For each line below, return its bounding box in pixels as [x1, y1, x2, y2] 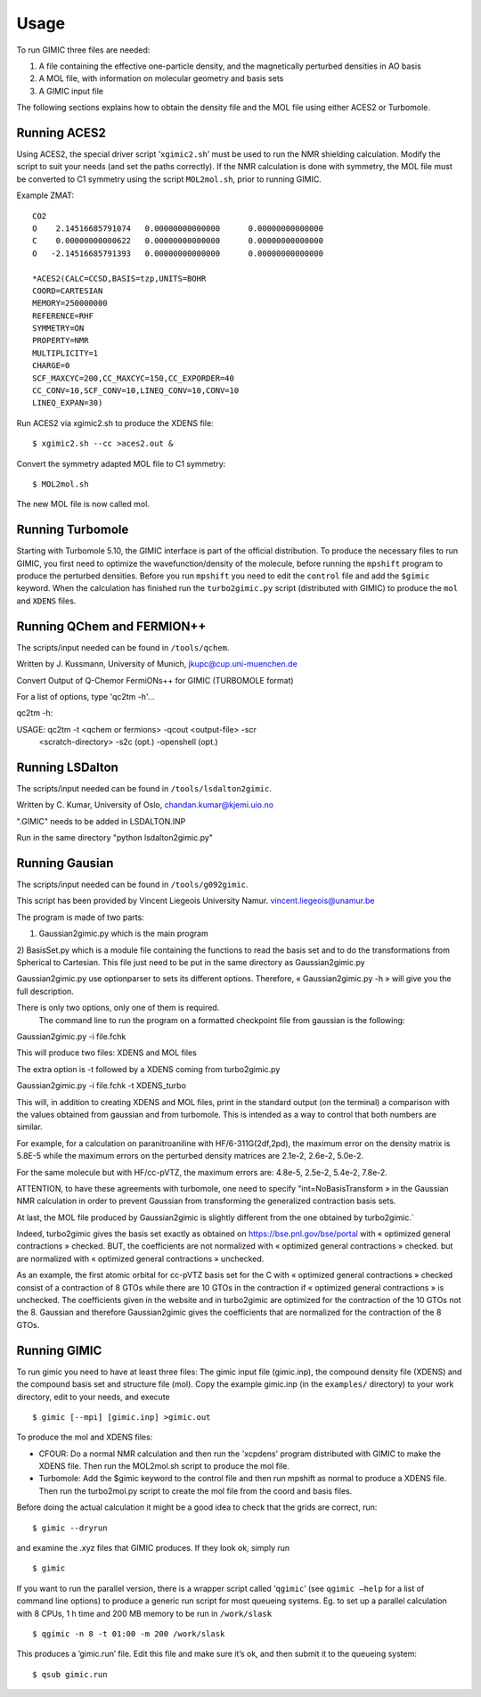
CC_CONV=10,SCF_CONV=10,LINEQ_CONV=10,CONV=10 [32, 386, 240, 396]
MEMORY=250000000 [32, 299, 108, 308]
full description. [16, 986, 75, 996]
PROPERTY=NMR [32, 335, 89, 346]
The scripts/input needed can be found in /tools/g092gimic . [16, 879, 249, 890]
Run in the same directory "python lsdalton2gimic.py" [16, 832, 214, 843]
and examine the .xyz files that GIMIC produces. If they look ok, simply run [16, 1543, 290, 1554]
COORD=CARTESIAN [32, 285, 103, 296]
